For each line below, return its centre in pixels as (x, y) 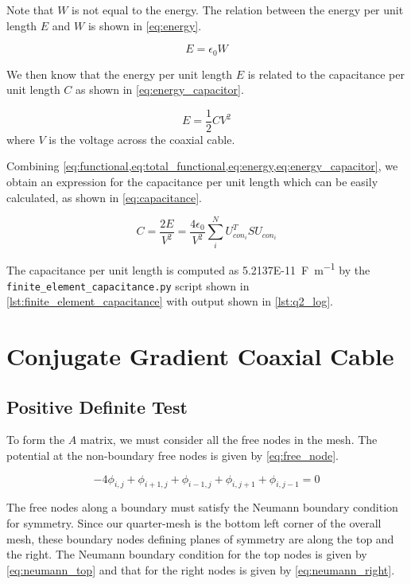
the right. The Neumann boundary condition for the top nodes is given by (187, 554)
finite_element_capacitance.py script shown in (128, 285)
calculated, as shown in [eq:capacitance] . (104, 197)
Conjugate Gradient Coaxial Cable (200, 356)
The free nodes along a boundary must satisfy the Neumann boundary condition (202, 507)
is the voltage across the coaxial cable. (142, 139)
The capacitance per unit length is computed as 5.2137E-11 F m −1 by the (188, 269)
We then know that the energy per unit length (119, 74)
